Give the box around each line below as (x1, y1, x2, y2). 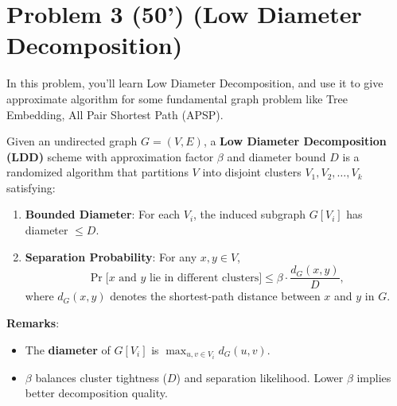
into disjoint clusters (202, 164, 302, 180)
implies (356, 369, 391, 385)
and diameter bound (227, 148, 326, 164)
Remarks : (6, 314, 60, 331)
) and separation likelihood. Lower (176, 369, 344, 385)
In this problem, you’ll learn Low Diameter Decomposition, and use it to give (6, 75, 383, 91)
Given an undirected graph (6, 133, 138, 149)
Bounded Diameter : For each (25, 206, 181, 222)
